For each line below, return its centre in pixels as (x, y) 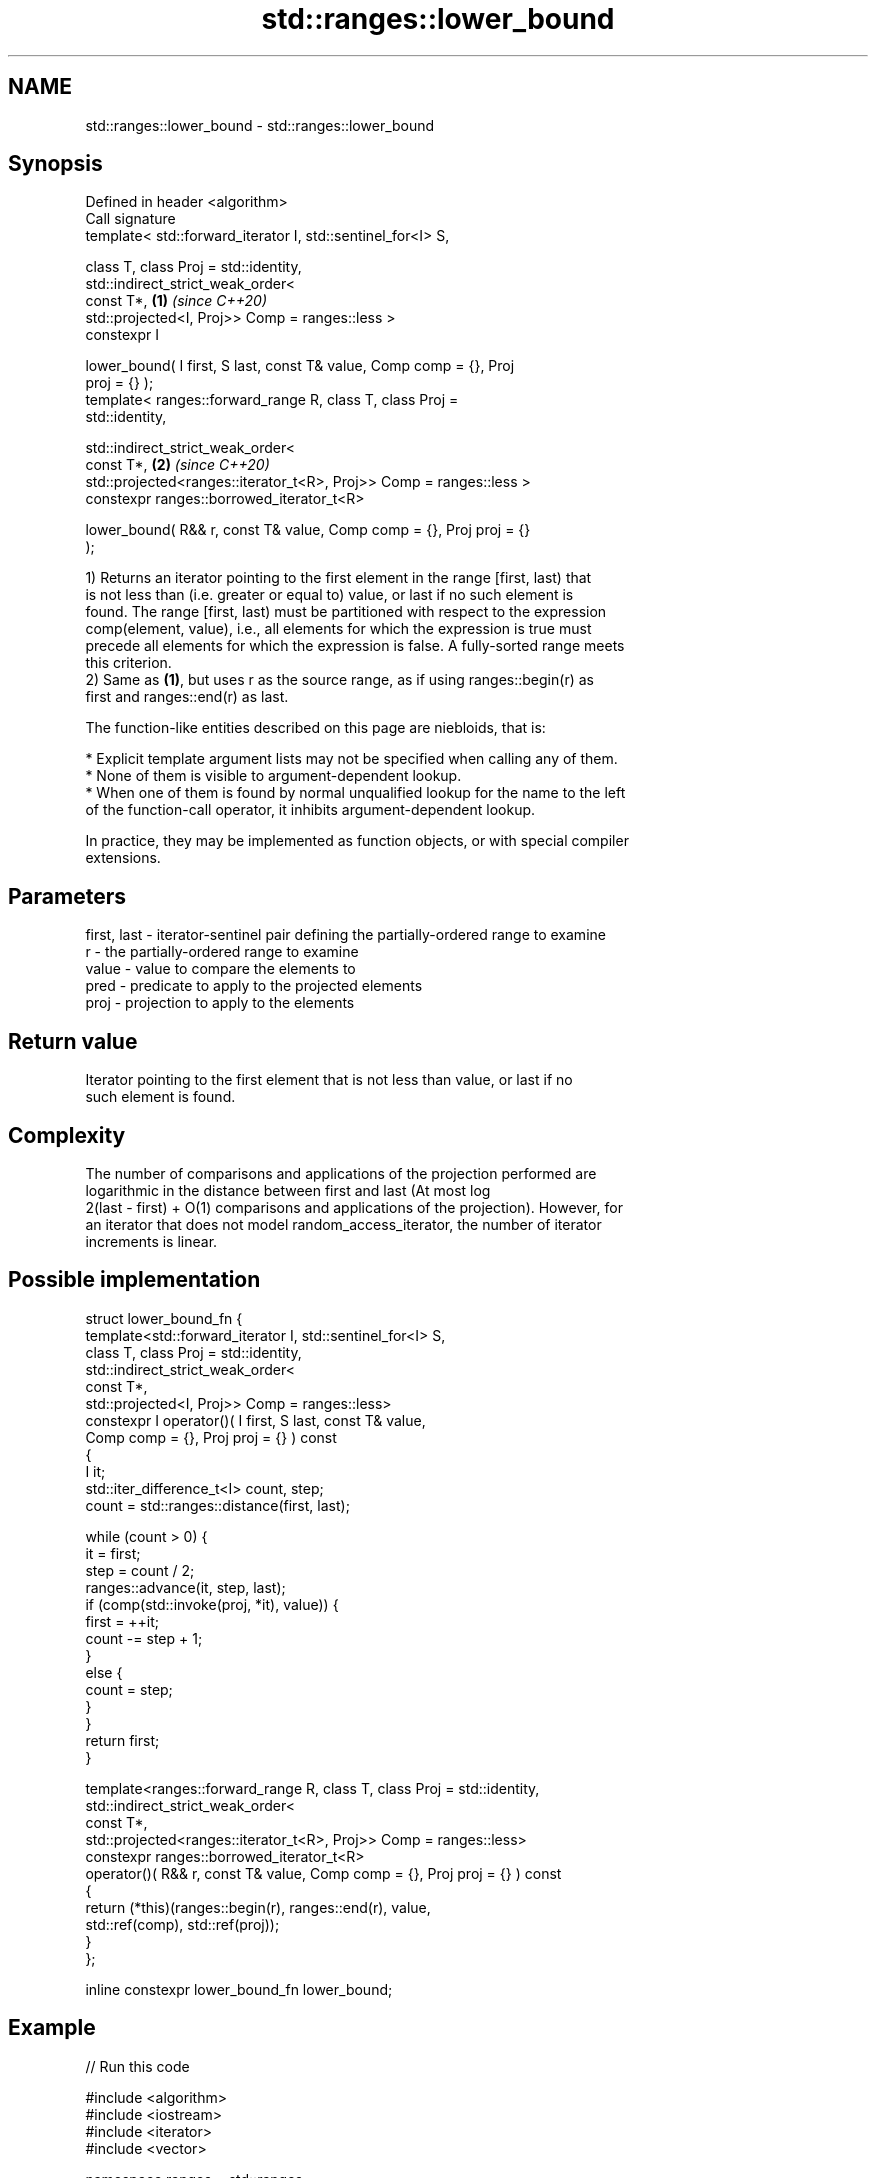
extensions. (123, 858)
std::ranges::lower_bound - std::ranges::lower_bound (260, 125)
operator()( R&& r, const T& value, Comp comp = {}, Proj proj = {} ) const (323, 1873)
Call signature (130, 219)
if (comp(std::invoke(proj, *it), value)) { (212, 1604)
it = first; (113, 1553)
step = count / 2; (140, 1570)
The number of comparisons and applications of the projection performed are (341, 1173)
